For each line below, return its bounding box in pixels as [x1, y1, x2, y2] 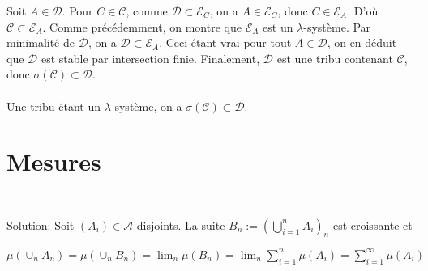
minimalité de [6, 34, 75, 51]
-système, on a [110, 97, 182, 114]
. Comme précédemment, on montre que [42, 18, 242, 35]
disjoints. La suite [136, 216, 225, 233]
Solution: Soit [6, 216, 75, 233]
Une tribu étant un [6, 97, 101, 114]
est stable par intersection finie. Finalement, [41, 49, 260, 66]
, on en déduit [327, 34, 397, 51]
